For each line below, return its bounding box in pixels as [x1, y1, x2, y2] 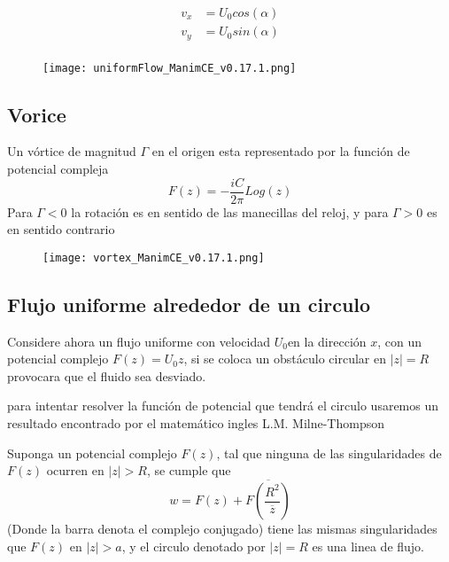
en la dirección [287, 332, 367, 350]
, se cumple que [146, 461, 231, 480]
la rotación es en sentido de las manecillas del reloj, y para [71, 202, 389, 221]
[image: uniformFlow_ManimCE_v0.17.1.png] [43, 61, 297, 74]
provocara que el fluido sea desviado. [7, 366, 206, 385]
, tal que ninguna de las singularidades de [216, 443, 442, 462]
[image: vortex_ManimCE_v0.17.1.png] [43, 251, 265, 264]
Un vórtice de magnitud [7, 142, 136, 160]
